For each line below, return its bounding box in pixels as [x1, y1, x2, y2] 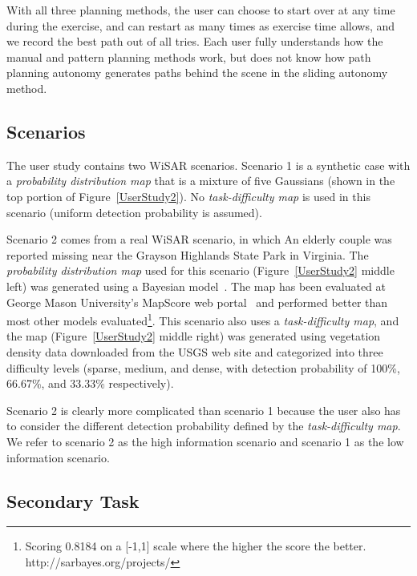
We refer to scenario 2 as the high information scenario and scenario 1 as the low [6, 433, 404, 449]
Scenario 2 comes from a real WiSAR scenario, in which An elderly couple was [6, 231, 392, 248]
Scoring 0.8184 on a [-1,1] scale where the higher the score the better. [25, 538, 366, 554]
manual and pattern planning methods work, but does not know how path [6, 48, 371, 65]
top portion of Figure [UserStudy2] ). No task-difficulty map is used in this [6, 187, 370, 204]
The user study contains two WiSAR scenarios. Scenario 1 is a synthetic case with [6, 156, 411, 173]
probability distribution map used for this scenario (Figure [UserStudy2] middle [6, 262, 395, 279]
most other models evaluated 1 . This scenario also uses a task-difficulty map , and [6, 310, 399, 328]
